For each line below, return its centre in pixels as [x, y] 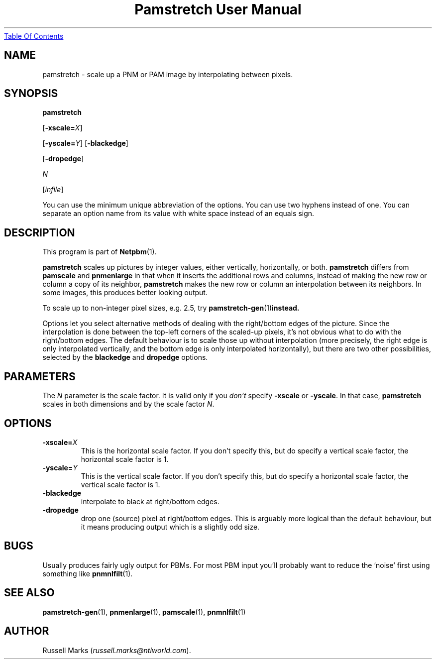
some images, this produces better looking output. [125, 293]
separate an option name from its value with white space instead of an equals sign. [178, 214]
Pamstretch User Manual [218, 9]
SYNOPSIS [31, 94]
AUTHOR [27, 631]
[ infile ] [53, 190]
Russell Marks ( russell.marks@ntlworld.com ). [117, 650]
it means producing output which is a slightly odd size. [170, 527]
